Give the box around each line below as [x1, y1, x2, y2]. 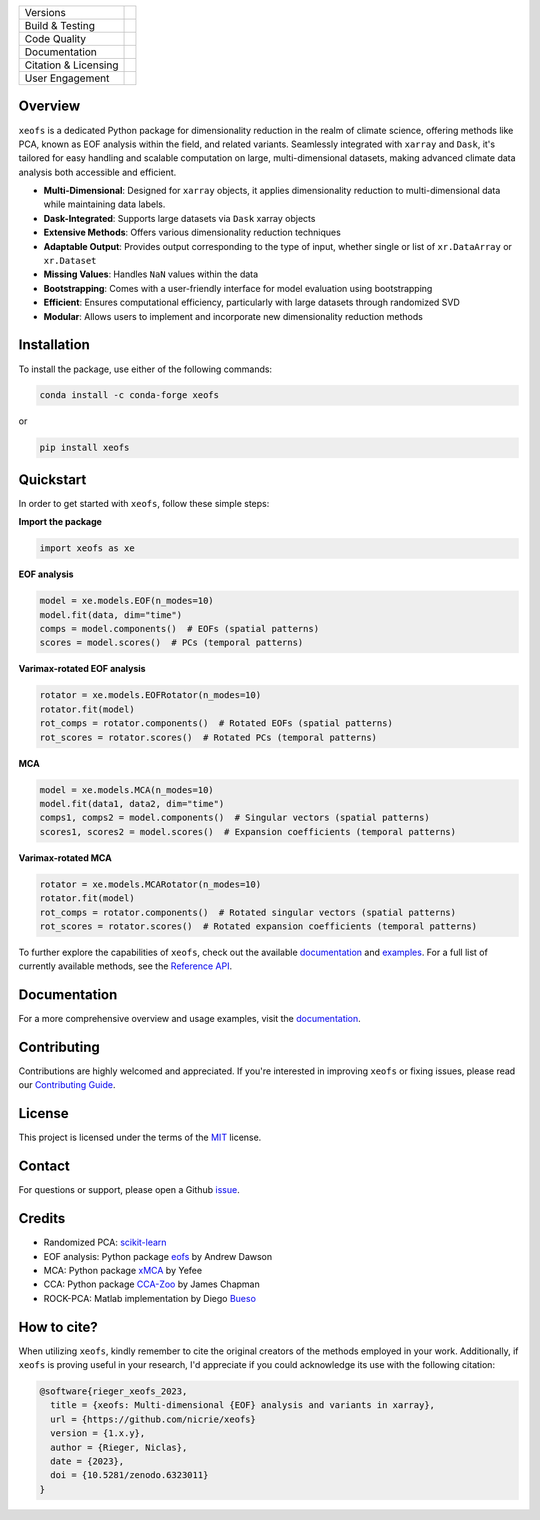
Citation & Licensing [24, 58, 119, 72]
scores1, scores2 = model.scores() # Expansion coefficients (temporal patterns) [39, 826, 457, 837]
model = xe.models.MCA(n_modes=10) [39, 784, 214, 795]
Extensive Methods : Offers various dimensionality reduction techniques [43, 226, 342, 239]
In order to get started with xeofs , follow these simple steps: [18, 497, 270, 509]
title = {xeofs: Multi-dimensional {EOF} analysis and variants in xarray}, [50, 1400, 435, 1411]
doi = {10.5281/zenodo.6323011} [50, 1470, 209, 1481]
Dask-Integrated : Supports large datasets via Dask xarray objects [43, 212, 316, 224]
